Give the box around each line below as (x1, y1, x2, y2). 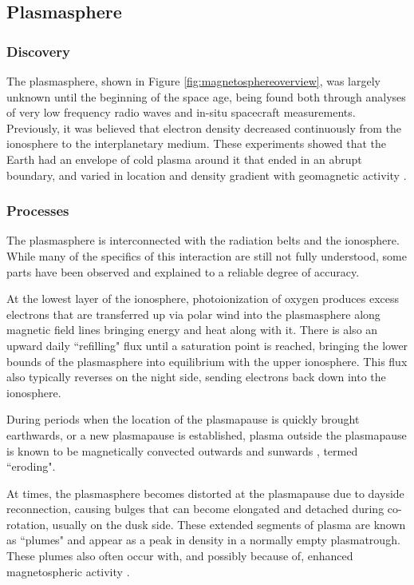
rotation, (6, 515, 49, 532)
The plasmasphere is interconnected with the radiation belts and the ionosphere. (6, 232, 400, 249)
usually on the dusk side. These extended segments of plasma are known (52, 515, 406, 532)
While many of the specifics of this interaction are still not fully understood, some (6, 247, 407, 264)
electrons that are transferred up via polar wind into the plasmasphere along (6, 305, 380, 322)
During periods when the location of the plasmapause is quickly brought (6, 411, 360, 428)
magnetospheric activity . (6, 563, 130, 579)
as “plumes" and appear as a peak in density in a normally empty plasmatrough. (6, 531, 400, 548)
